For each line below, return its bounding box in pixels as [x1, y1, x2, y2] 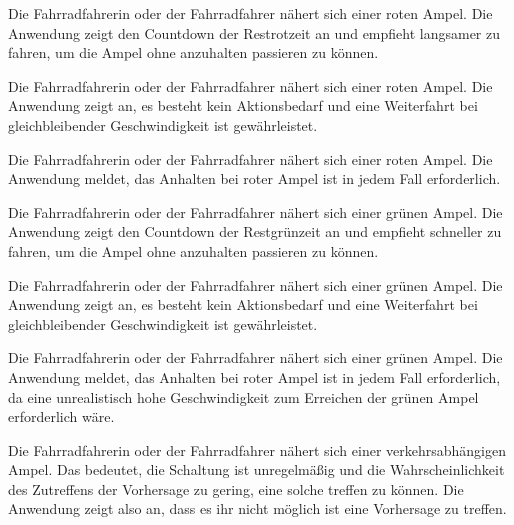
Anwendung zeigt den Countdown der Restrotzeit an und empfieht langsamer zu [8, 22, 501, 43]
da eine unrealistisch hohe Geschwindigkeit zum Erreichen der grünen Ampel [8, 386, 479, 407]
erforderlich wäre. [8, 406, 115, 427]
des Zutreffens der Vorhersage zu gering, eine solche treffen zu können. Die [8, 478, 464, 499]
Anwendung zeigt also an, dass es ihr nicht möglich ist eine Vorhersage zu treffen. [8, 498, 507, 519]
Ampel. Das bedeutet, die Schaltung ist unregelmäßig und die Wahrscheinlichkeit [8, 459, 505, 480]
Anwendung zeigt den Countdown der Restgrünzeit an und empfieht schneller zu [8, 221, 502, 242]
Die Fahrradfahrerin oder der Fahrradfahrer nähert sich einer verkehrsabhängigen [8, 439, 506, 460]
